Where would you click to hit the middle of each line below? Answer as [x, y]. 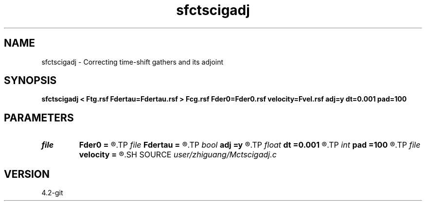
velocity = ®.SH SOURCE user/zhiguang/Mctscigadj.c [178, 155]
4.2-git [52, 193]
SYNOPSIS [30, 81]
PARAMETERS [39, 118]
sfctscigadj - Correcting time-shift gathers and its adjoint [133, 62]
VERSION [27, 174]
